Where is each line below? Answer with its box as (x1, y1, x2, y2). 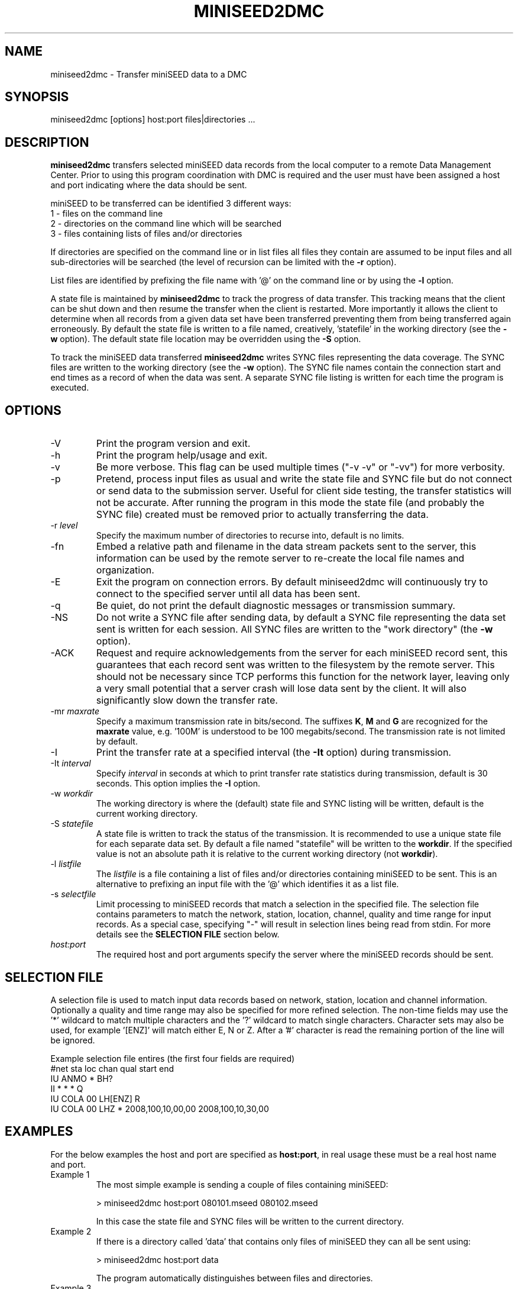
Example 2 (50, 1226, 92, 1236)
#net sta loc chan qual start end (50, 1063, 174, 1074)
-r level (50, 520, 78, 531)
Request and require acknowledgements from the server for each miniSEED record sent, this (96, 647, 508, 659)
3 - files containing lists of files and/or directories (50, 228, 242, 239)
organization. (96, 564, 154, 576)
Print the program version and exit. (96, 437, 251, 450)
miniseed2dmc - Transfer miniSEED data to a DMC (50, 69, 247, 79)
